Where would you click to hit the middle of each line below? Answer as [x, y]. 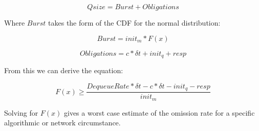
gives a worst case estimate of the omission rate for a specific [159, 112]
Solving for [21, 112]
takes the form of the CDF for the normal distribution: [134, 23]
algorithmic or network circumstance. [62, 123]
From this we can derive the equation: [64, 70]
